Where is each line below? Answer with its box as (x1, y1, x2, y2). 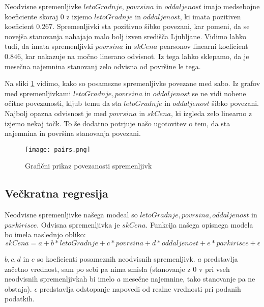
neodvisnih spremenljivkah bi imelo (5, 273, 115, 284)
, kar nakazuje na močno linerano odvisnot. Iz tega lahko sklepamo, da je (20, 50, 249, 61)
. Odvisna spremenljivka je (37, 219, 120, 230)
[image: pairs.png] (25, 146, 91, 153)
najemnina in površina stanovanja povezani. (5, 128, 141, 138)
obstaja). (5, 283, 32, 294)
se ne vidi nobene (192, 88, 246, 98)
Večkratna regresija (5, 185, 108, 201)
